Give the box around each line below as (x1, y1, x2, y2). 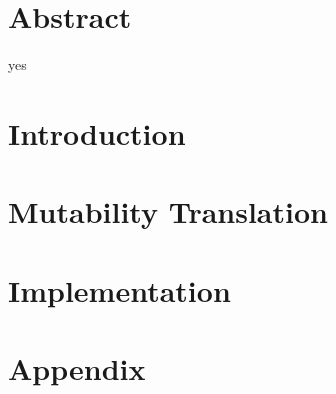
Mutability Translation (8, 191, 328, 232)
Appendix (8, 348, 146, 389)
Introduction (8, 112, 186, 153)
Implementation (8, 269, 231, 310)
